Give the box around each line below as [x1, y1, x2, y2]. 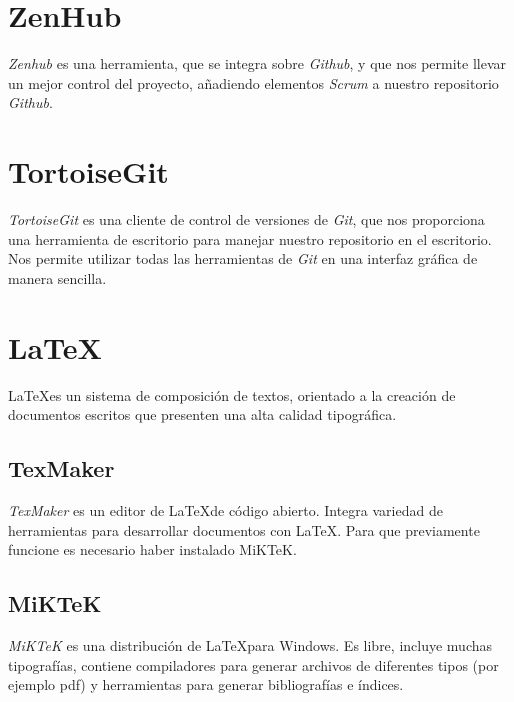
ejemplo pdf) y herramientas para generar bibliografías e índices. [8, 674, 404, 695]
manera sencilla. [8, 267, 107, 288]
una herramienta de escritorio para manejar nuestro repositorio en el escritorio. [8, 228, 492, 249]
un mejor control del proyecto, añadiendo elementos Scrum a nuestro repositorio [8, 72, 499, 93]
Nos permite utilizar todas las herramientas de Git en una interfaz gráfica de [8, 248, 478, 269]
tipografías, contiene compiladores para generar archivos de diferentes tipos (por [8, 654, 499, 675]
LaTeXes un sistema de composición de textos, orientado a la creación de [8, 384, 456, 405]
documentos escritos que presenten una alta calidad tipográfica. [8, 404, 397, 425]
